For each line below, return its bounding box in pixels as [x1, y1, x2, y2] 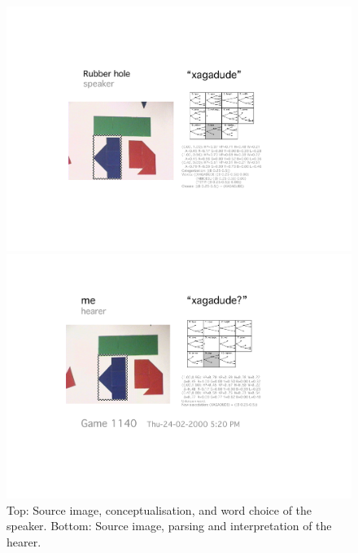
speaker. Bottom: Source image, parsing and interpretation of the [7, 517, 332, 534]
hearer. [7, 533, 41, 550]
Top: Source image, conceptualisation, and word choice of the [7, 501, 312, 518]
